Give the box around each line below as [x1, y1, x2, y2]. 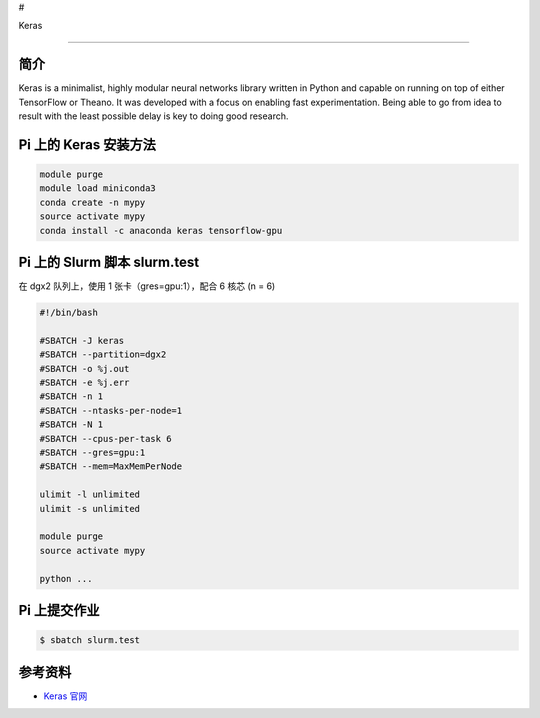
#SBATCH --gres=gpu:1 [39, 447, 146, 459]
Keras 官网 [43, 690, 88, 702]
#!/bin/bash [39, 307, 99, 319]
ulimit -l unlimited [39, 489, 140, 500]
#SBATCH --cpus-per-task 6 [39, 433, 172, 444]
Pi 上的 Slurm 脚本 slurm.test [18, 254, 200, 271]
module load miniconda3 [39, 183, 157, 194]
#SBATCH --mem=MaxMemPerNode [39, 461, 183, 472]
